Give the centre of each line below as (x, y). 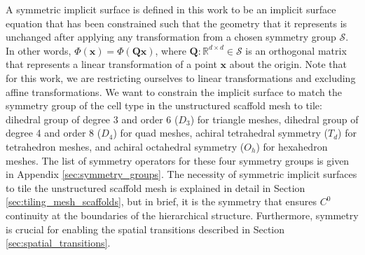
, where (171, 50)
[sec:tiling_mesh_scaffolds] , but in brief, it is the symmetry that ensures (161, 201)
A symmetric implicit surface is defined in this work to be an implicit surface (171, 9)
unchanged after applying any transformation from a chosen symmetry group (171, 37)
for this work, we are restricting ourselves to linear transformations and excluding (181, 77)
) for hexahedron (292, 146)
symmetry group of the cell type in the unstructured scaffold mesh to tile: (164, 105)
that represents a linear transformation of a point (111, 64)
